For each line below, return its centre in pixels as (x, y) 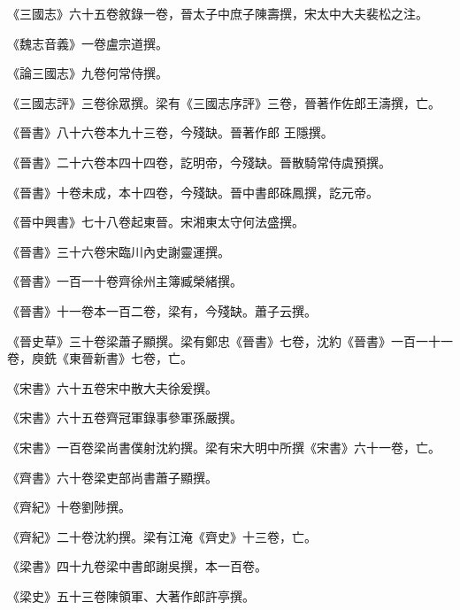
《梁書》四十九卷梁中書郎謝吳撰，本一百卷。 (137, 566)
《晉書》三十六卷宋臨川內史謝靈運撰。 (119, 251)
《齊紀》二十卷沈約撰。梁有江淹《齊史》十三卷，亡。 (162, 536)
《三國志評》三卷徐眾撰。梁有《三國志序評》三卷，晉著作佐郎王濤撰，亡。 (224, 102)
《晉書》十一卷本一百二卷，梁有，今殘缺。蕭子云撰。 (162, 310)
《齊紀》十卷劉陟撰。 (69, 507)
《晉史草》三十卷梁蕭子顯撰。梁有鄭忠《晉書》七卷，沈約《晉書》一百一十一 (230, 340)
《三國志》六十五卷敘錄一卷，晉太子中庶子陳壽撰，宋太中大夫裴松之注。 (218, 13)
